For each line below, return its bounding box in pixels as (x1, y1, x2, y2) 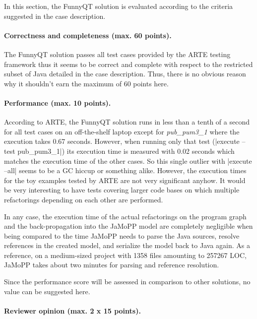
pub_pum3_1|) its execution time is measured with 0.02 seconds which (17, 145, 235, 156)
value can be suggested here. (4, 286, 90, 296)
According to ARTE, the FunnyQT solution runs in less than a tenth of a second (4, 117, 250, 127)
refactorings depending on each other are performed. (4, 194, 163, 204)
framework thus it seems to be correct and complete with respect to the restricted (4, 59, 253, 69)
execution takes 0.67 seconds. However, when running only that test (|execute (4, 136, 240, 146)
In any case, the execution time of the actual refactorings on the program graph (4, 211, 247, 221)
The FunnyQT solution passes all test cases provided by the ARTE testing (4, 49, 231, 59)
